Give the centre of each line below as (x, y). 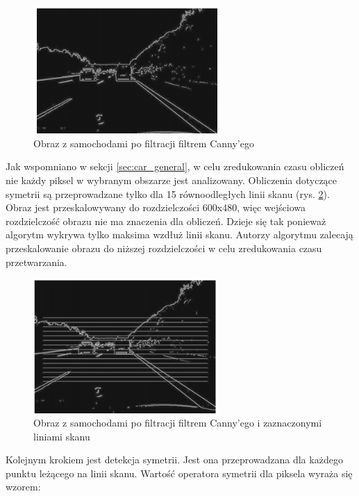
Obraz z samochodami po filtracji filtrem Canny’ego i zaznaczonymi (178, 423)
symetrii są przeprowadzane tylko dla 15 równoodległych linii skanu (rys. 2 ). (168, 193)
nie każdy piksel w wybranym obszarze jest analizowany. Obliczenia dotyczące (172, 180)
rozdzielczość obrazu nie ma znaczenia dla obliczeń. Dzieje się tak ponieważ (166, 221)
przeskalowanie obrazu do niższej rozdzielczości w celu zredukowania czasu (164, 248)
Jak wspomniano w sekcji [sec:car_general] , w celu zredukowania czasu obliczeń (175, 166)
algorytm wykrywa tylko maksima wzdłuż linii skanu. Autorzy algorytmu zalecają (179, 234)
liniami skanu (62, 436)
